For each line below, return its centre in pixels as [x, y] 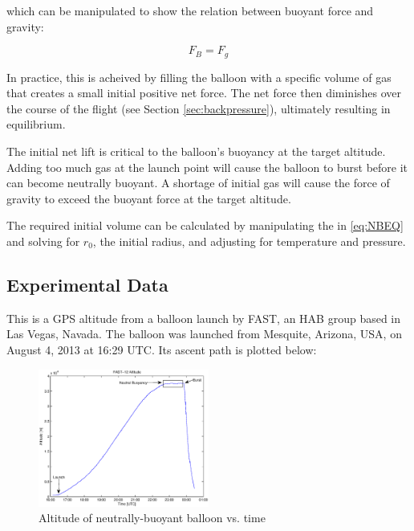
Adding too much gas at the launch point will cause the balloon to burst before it [207, 167]
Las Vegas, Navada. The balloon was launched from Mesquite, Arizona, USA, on [204, 334]
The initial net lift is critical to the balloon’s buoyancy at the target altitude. [196, 151]
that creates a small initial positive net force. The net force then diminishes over [204, 93]
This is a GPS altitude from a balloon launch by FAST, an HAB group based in [204, 318]
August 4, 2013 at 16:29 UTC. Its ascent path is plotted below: [162, 349]
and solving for [43, 241]
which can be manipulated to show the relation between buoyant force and [190, 10]
